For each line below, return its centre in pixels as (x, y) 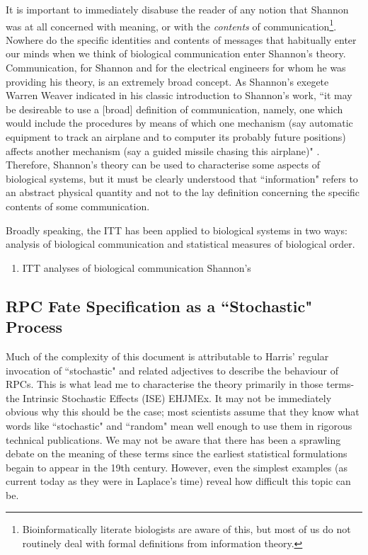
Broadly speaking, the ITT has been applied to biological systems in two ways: (177, 230)
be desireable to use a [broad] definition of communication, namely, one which (174, 109)
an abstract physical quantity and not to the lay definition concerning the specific (183, 192)
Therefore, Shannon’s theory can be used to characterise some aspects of (163, 165)
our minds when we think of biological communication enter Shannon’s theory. (176, 53)
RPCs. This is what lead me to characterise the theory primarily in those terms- (180, 384)
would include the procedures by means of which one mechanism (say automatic (179, 123)
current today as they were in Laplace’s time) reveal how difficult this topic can (178, 481)
